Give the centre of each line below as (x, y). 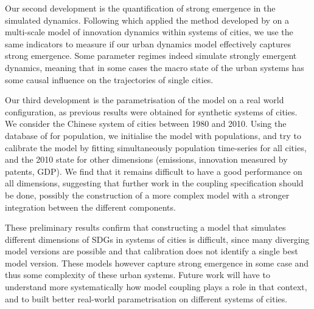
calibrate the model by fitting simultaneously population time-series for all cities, (156, 147)
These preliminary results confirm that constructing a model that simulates (145, 227)
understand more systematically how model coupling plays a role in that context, (156, 287)
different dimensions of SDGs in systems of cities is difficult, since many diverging (157, 239)
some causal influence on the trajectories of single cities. (109, 79)
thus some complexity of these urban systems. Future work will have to (138, 275)
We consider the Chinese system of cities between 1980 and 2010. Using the (146, 124)
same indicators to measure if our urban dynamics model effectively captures (148, 43)
